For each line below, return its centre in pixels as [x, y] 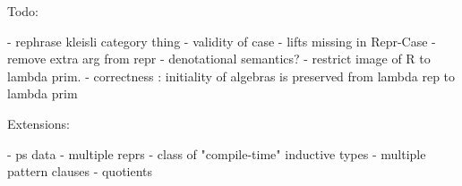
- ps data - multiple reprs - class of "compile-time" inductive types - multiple [217, 153]
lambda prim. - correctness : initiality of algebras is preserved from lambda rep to [231, 76]
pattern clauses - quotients [80, 171]
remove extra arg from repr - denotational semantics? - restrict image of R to [219, 59]
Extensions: [38, 123]
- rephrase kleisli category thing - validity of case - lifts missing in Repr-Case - [222, 41]
